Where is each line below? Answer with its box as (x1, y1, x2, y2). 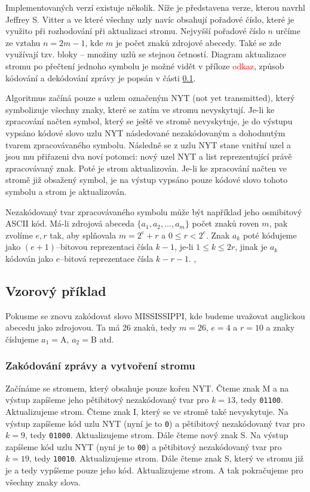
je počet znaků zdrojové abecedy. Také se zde (116, 36, 281, 48)
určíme (275, 25, 300, 37)
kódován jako (5, 252, 54, 264)
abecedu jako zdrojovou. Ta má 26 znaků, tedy (5, 321, 177, 334)
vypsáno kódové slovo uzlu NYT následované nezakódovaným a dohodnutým (5, 126, 286, 139)
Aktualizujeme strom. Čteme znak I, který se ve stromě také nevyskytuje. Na (5, 405, 288, 417)
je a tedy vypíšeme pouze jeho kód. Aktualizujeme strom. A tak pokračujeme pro (5, 464, 303, 476)
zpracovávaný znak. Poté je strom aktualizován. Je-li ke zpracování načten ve (5, 161, 287, 174)
